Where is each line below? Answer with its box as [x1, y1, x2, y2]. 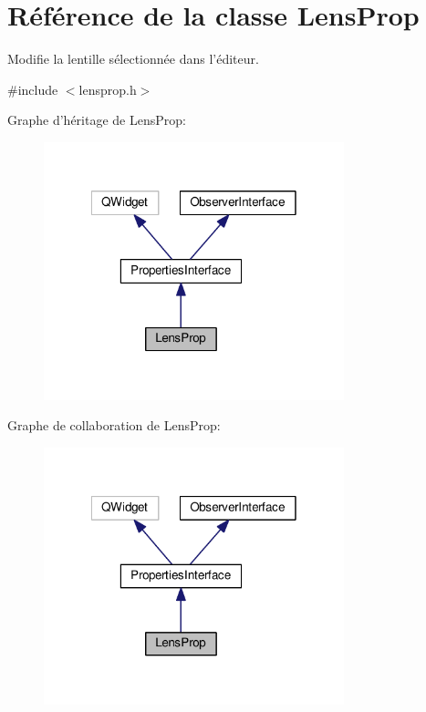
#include [7, 79, 58, 98]
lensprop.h [78, 79, 137, 98]
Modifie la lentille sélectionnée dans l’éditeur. [7, 49, 259, 68]
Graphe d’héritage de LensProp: [7, 110, 186, 129]
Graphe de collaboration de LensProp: [7, 416, 221, 435]
